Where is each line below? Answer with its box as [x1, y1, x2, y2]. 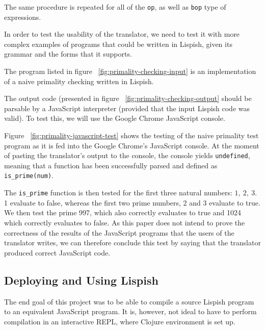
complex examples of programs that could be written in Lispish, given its [4, 38, 232, 49]
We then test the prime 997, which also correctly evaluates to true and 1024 [4, 207, 242, 218]
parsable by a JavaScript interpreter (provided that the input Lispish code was [4, 103, 250, 113]
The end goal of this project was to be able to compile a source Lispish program [4, 296, 254, 307]
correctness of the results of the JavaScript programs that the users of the [4, 227, 234, 238]
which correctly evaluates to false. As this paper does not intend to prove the [4, 217, 245, 227]
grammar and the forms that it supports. [4, 48, 132, 59]
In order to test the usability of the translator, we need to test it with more [4, 29, 240, 39]
